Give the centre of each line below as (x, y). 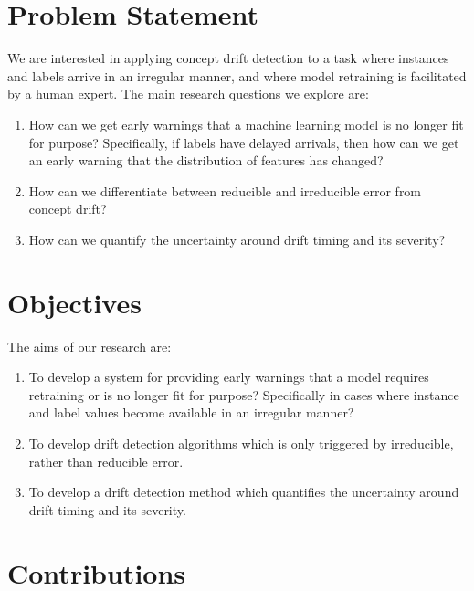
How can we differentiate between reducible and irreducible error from (225, 190)
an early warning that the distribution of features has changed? (206, 160)
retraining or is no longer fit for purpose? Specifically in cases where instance (244, 394)
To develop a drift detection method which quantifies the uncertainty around (244, 492)
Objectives (74, 302)
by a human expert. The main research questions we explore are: (188, 94)
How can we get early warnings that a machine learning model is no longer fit (246, 124)
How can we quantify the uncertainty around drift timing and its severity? (237, 239)
